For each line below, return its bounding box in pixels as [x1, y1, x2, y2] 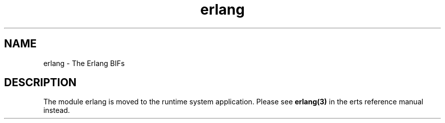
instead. [43, 106, 70, 115]
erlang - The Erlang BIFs [43, 58, 125, 68]
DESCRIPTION [4, 76, 77, 89]
